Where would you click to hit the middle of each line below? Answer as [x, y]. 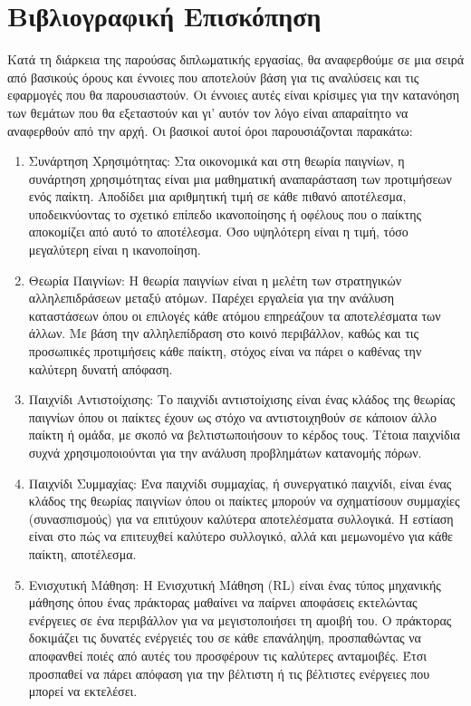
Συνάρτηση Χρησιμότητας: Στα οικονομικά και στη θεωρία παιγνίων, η [216, 161]
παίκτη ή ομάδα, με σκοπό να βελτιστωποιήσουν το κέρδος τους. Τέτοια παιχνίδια [244, 435]
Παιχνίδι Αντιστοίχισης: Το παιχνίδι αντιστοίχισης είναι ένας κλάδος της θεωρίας [242, 399]
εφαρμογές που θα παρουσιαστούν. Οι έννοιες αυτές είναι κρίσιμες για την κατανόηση [234, 95]
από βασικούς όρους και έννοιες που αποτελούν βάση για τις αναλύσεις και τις [213, 77]
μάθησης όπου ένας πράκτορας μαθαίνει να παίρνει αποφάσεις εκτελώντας [223, 602]
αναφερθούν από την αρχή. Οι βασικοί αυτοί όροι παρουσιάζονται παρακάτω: [210, 130]
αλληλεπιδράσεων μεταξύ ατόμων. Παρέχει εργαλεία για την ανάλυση [211, 298]
